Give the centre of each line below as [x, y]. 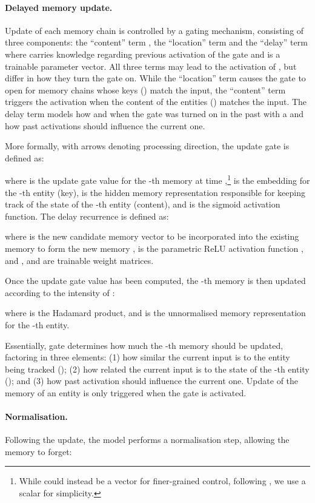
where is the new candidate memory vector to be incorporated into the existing [152, 236]
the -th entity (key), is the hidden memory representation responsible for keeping [155, 192]
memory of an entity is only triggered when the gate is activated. [126, 392]
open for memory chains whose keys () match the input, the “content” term [145, 89]
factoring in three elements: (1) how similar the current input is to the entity [148, 357]
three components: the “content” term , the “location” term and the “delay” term [156, 42]
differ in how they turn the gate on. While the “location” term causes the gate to [155, 78]
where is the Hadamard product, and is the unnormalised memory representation [155, 313]
